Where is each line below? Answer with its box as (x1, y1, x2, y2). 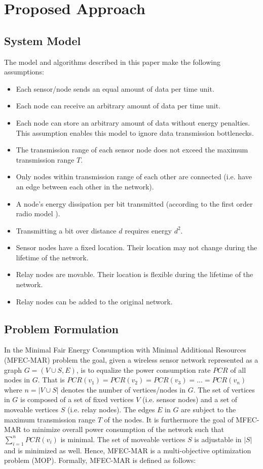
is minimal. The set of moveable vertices (60, 434, 185, 444)
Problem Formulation (4, 321, 119, 336)
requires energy (125, 225, 172, 236)
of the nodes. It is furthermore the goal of (104, 414, 234, 424)
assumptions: (4, 66, 44, 77)
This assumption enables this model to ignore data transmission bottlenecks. (16, 127, 254, 138)
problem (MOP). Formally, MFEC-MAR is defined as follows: (4, 455, 196, 465)
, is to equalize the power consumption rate (76, 364, 211, 375)
